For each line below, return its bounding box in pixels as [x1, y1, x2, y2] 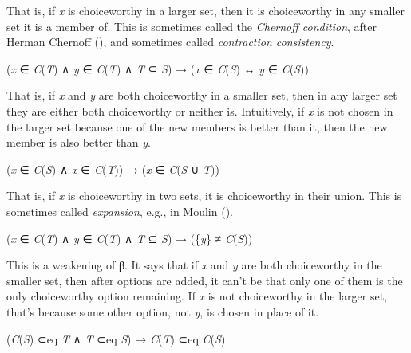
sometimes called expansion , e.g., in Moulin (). [6, 202, 233, 219]
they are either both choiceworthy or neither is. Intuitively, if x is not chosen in [6, 102, 393, 119]
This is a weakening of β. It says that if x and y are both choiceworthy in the [6, 257, 382, 273]
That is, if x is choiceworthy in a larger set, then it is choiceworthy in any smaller [6, 2, 405, 18]
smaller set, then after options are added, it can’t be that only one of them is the [6, 272, 403, 288]
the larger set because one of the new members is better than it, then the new [6, 118, 388, 135]
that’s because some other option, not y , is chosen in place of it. [6, 303, 319, 320]
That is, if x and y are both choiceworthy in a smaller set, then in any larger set [6, 87, 397, 104]
